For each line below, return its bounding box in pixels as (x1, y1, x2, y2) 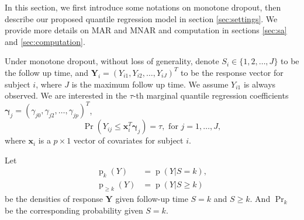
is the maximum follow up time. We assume (71, 78, 229, 90)
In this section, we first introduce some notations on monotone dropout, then (5, 1, 281, 13)
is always (243, 78, 276, 90)
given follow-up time (115, 193, 188, 205)
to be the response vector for (181, 66, 284, 78)
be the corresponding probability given (5, 204, 143, 216)
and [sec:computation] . (5, 35, 85, 47)
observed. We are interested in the (5, 89, 127, 102)
